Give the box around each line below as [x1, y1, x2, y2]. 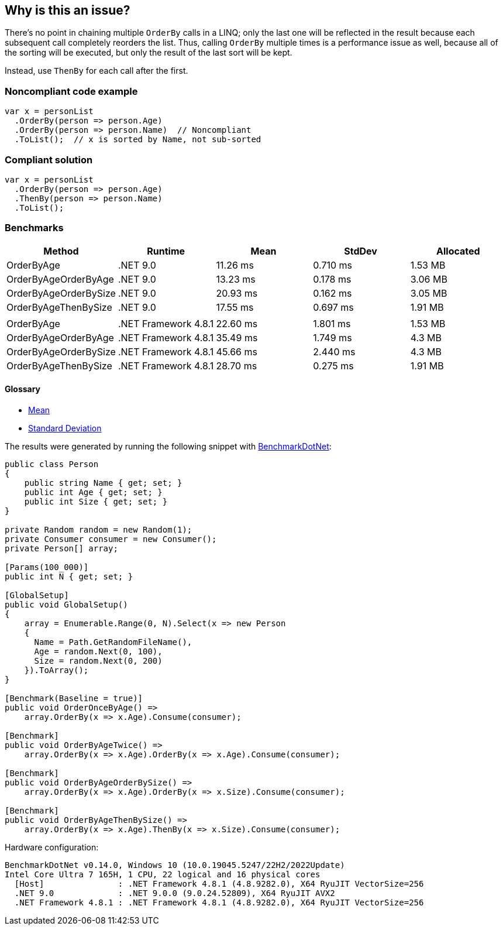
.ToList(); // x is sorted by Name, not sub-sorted [14, 135, 261, 145]
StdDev [344, 245, 377, 257]
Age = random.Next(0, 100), [34, 646, 163, 656]
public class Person [5, 459, 99, 469]
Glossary [5, 384, 41, 394]
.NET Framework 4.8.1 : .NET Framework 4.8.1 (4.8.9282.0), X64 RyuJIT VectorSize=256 [14, 897, 424, 907]
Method [43, 245, 79, 257]
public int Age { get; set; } [24, 487, 163, 497]
